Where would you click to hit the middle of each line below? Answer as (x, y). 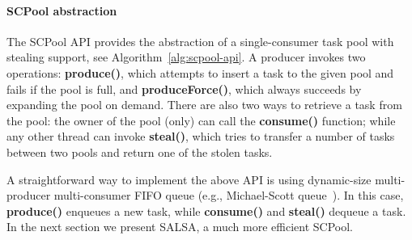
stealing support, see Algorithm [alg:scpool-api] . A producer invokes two (186, 57)
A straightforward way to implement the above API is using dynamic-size (189, 179)
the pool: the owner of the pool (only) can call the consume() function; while (201, 120)
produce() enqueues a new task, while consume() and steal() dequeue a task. (206, 211)
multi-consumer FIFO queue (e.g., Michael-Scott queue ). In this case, (229, 195)
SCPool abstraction (62, 10)
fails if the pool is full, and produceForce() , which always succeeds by (184, 88)
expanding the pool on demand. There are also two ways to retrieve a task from (204, 105)
